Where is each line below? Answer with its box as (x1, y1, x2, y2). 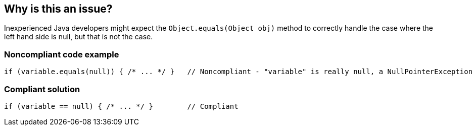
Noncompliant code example (4, 49, 119, 59)
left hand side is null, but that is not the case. (4, 32, 153, 41)
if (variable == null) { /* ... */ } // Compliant (4, 102, 239, 110)
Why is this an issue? (4, 3, 113, 15)
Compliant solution (4, 84, 80, 94)
